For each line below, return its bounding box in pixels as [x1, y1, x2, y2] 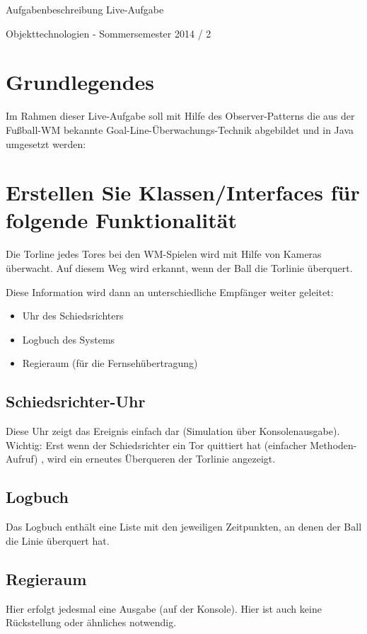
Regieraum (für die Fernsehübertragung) [22, 356, 198, 370]
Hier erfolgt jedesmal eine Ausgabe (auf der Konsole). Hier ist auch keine [6, 601, 322, 616]
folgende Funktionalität [6, 205, 237, 234]
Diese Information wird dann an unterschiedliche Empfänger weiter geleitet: [6, 284, 334, 299]
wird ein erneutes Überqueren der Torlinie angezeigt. [47, 451, 276, 466]
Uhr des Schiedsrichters [22, 308, 124, 323]
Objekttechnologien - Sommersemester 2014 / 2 [6, 26, 211, 40]
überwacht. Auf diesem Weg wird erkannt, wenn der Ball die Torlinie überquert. [6, 261, 353, 275]
